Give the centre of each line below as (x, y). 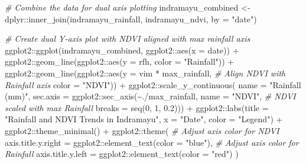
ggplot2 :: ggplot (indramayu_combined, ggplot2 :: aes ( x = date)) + (122, 50)
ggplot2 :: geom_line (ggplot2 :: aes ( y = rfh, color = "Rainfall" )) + (120, 61)
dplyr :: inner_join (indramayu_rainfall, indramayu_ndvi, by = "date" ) (131, 19)
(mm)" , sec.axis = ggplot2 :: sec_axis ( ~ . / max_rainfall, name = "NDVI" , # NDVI (150, 96)
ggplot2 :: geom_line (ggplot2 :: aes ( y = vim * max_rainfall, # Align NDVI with (145, 73)
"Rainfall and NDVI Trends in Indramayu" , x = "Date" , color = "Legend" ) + (144, 119)
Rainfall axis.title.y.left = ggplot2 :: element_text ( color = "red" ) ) (122, 154)
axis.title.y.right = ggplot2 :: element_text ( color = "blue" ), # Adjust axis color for (152, 142)
